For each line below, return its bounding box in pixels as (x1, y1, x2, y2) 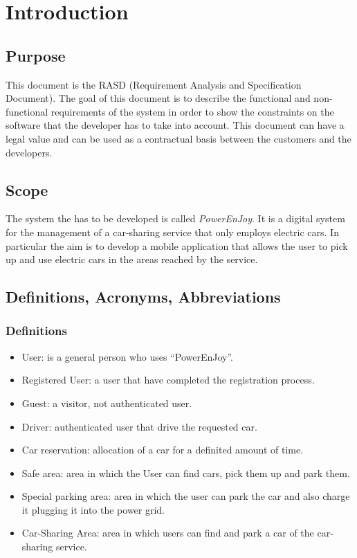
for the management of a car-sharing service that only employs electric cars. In (6, 224, 339, 239)
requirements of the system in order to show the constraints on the (51, 104, 334, 118)
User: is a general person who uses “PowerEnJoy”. (21, 349, 233, 363)
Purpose (6, 44, 66, 66)
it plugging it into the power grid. (21, 502, 165, 516)
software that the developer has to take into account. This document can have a (6, 118, 345, 132)
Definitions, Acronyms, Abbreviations (6, 286, 281, 307)
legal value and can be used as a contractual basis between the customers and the (6, 131, 351, 145)
